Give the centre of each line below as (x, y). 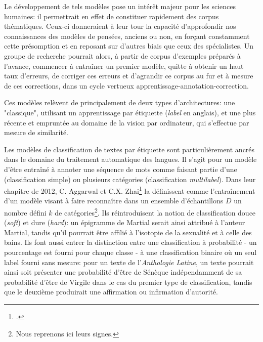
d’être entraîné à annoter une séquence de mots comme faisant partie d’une (121, 169)
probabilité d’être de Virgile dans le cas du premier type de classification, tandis (128, 282)
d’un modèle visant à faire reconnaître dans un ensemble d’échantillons (114, 201)
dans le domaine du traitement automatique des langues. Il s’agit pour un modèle (130, 159)
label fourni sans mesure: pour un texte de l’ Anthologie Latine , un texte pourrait (129, 262)
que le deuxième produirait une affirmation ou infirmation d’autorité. (111, 292)
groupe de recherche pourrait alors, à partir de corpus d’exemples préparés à (122, 55)
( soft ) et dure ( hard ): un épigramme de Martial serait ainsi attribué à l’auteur (125, 222)
